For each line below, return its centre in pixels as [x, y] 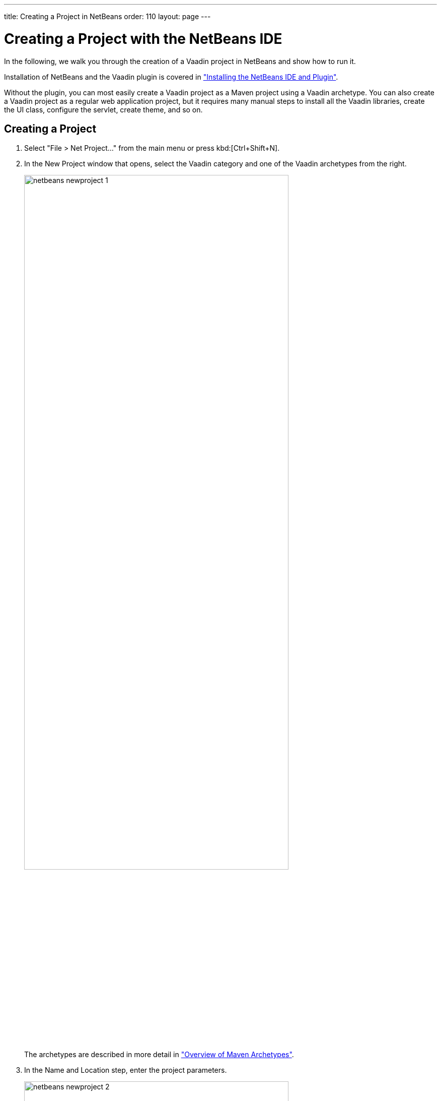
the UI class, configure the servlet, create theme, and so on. [103, 109]
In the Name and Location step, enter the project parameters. [126, 1070]
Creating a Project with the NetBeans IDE [143, 39]
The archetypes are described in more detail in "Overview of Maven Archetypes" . [159, 1054]
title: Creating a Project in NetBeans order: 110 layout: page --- [107, 16]
